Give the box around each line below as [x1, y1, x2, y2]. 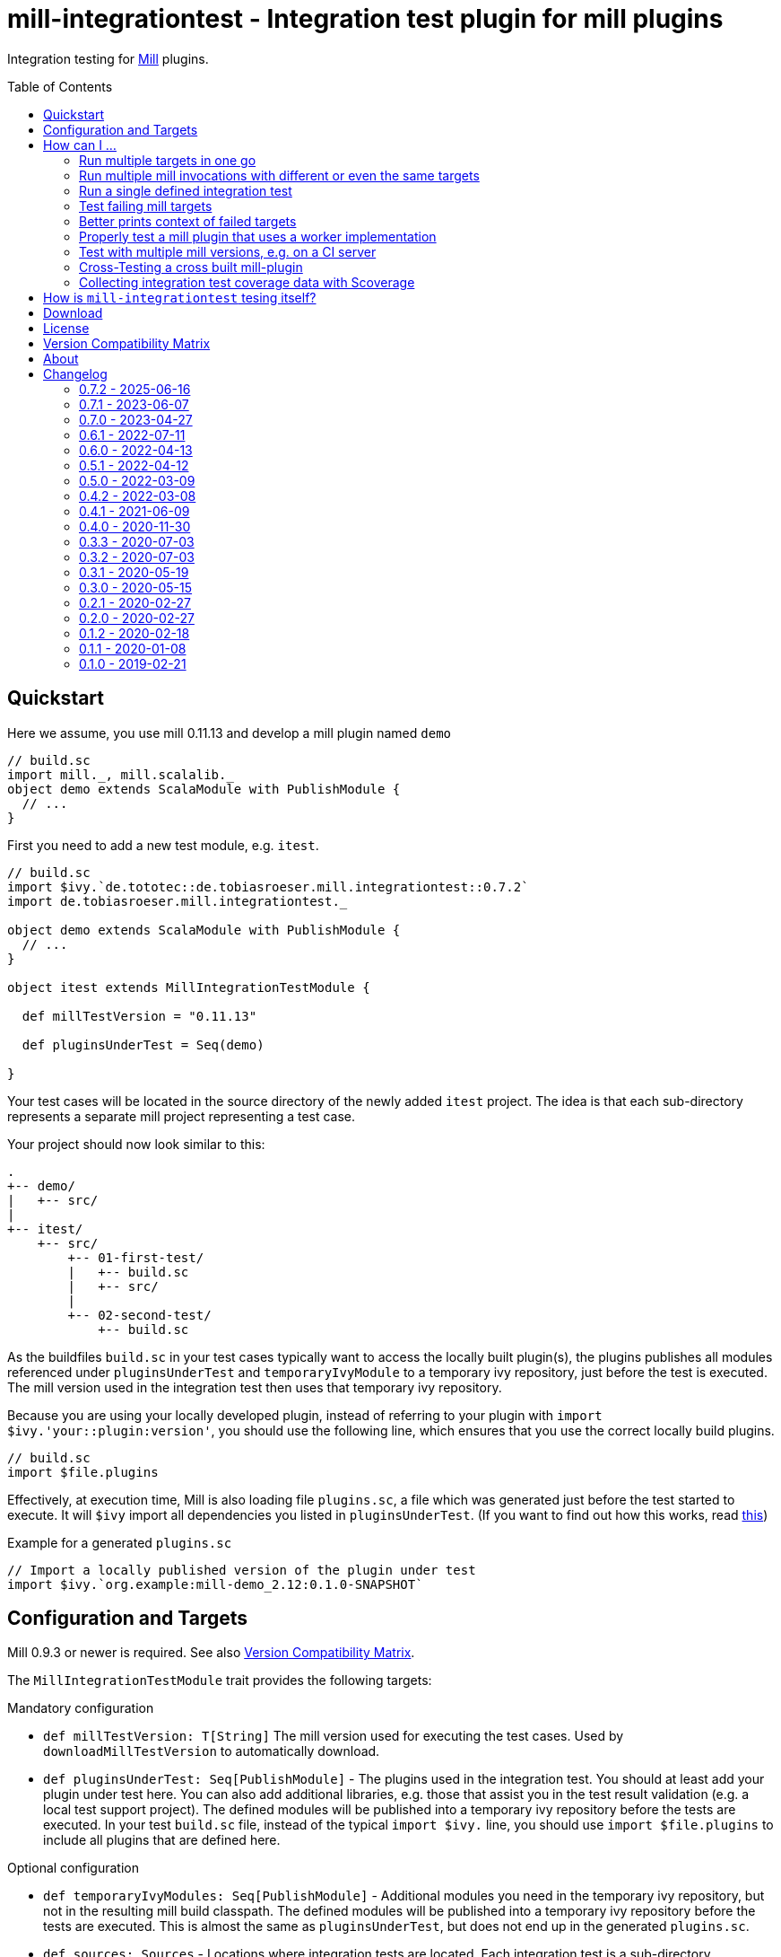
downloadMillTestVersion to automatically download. [43, 1743, 380, 1760]
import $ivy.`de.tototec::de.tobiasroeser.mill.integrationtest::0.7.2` [7, 879, 529, 894]
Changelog [43, 365, 108, 382]
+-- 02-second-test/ [67, 1307, 212, 1322]
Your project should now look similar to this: [7, 1136, 265, 1152]
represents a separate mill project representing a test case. [7, 1108, 356, 1124]
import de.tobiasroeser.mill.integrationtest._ [7, 893, 348, 908]
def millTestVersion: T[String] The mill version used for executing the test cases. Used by [43, 1728, 624, 1744]
